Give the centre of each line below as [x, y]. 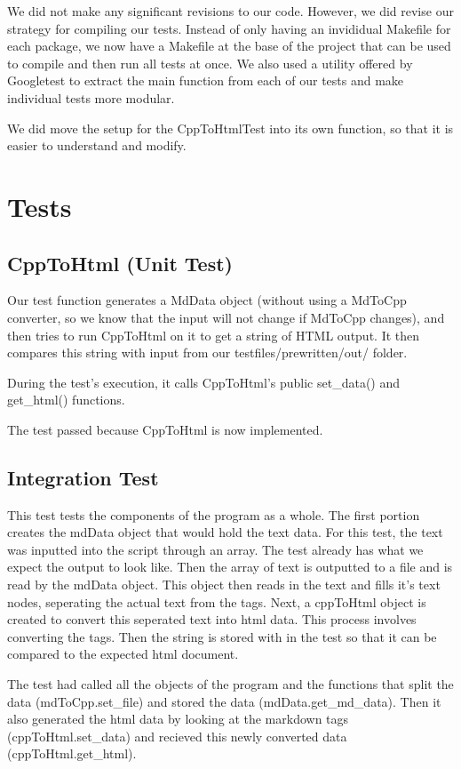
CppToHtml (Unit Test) [120, 263]
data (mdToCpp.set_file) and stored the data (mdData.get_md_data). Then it [224, 701]
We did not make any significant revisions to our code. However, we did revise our [230, 11]
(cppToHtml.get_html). [72, 753]
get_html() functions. [66, 400]
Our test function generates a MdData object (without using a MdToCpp [207, 300]
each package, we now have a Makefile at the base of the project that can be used [229, 46]
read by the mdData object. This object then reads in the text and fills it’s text [224, 585]
